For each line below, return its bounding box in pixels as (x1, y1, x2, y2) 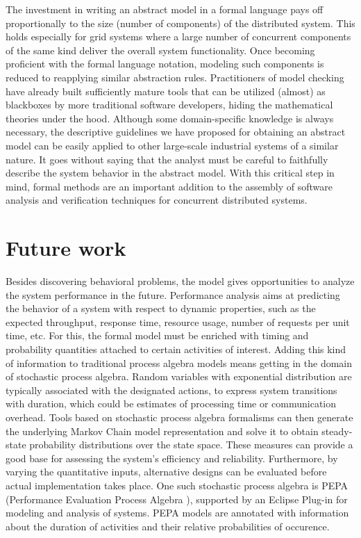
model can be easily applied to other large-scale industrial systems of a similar (6, 138, 339, 152)
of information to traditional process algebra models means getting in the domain (6, 355, 353, 370)
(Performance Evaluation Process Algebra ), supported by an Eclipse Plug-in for (6, 491, 348, 506)
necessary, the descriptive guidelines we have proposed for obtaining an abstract (6, 124, 346, 139)
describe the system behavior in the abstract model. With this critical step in (6, 165, 335, 180)
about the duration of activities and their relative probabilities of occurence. (6, 519, 330, 533)
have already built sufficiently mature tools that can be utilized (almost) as (6, 83, 326, 98)
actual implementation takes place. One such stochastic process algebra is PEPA (6, 478, 349, 492)
